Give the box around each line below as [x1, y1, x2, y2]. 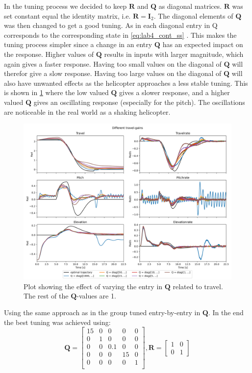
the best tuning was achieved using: [4, 317, 111, 327]
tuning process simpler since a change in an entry [4, 39, 152, 50]
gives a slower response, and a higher [119, 87, 230, 98]
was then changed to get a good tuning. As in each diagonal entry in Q [4, 20, 218, 30]
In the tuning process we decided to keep [4, 1, 127, 11]
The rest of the [24, 291, 69, 301]
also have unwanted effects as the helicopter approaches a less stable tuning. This [4, 77, 248, 88]
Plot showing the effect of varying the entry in [24, 281, 163, 291]
